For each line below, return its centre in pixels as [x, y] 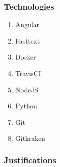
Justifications [30, 159]
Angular [27, 24]
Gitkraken [30, 138]
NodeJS [27, 89]
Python [26, 106]
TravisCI [28, 73]
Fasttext [28, 40]
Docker [26, 57]
